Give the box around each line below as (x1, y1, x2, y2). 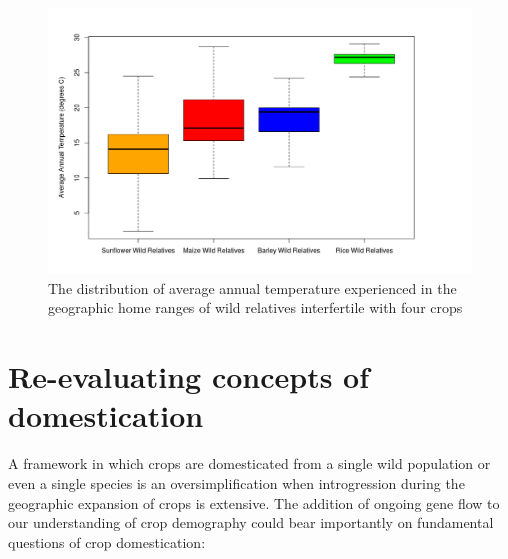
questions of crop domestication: (8, 531, 206, 552)
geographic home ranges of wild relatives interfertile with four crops (48, 297, 463, 318)
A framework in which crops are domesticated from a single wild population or (8, 453, 491, 474)
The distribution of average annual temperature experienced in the (48, 277, 457, 298)
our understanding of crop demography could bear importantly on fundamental (8, 512, 494, 533)
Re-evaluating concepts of (8, 356, 370, 397)
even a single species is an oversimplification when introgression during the (8, 472, 465, 493)
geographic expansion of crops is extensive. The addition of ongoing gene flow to (8, 492, 500, 513)
